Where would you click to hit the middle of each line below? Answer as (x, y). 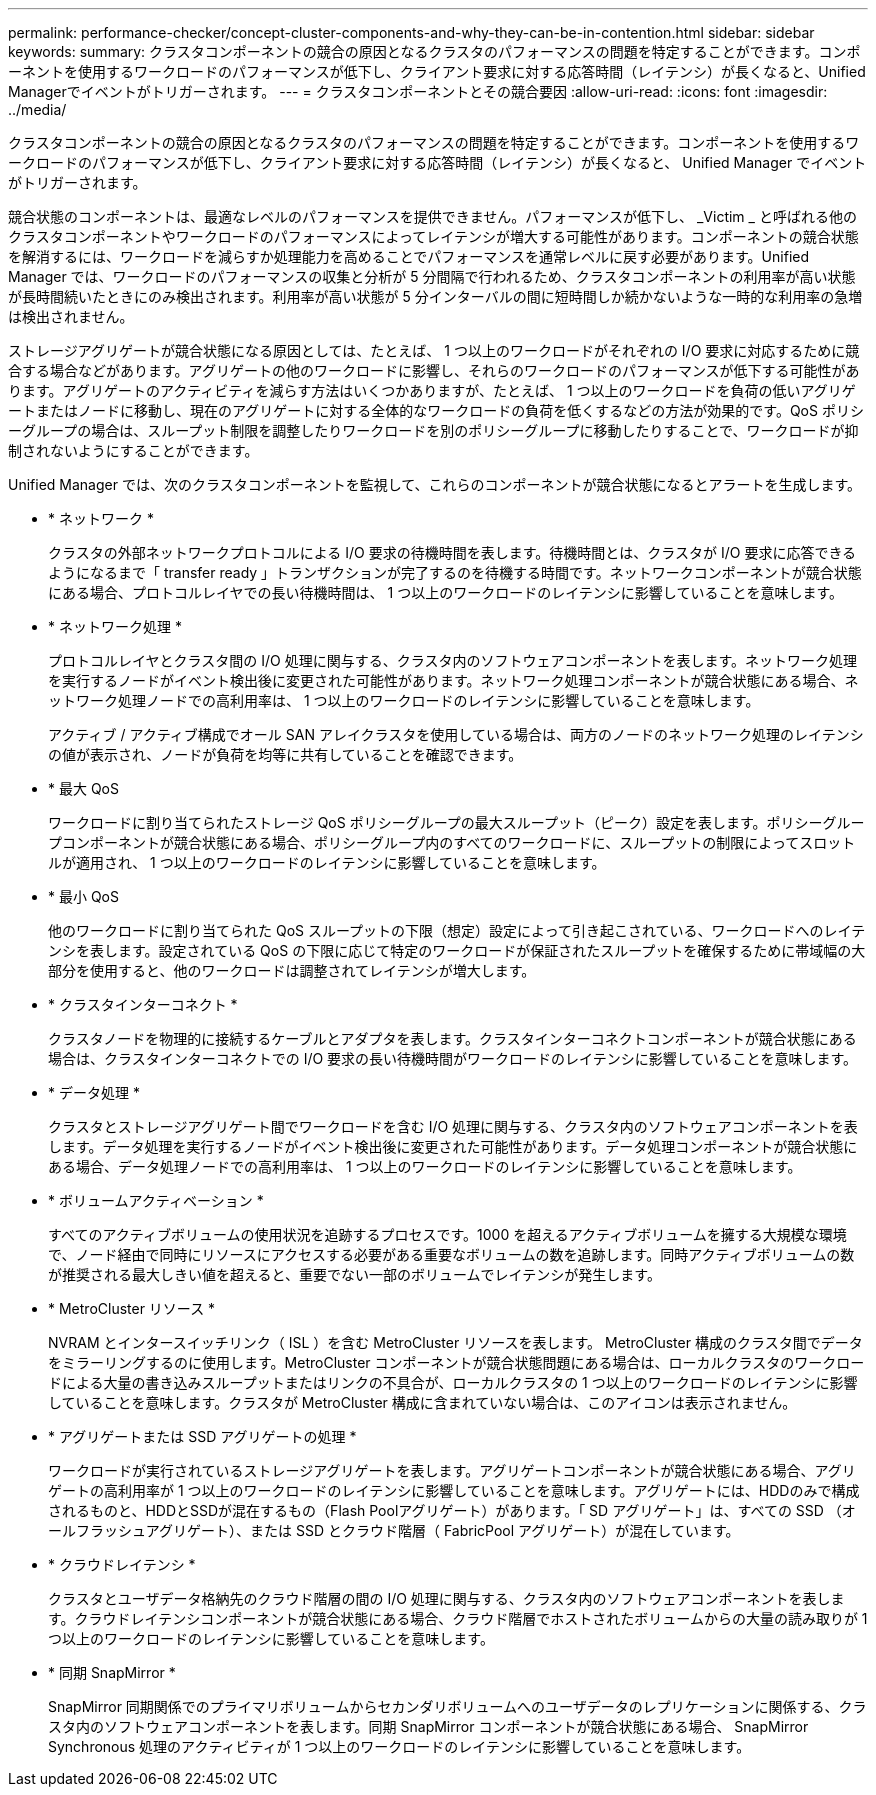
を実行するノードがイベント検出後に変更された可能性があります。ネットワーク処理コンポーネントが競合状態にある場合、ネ (453, 680)
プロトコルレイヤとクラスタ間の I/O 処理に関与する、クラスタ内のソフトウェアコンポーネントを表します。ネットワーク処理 (453, 660)
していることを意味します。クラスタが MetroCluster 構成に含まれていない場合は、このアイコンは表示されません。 (422, 1402)
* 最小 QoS (83, 896)
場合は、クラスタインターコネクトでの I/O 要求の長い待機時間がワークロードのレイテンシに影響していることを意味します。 (453, 1058)
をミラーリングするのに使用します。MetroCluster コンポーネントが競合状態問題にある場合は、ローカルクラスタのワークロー (456, 1362)
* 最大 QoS (83, 788)
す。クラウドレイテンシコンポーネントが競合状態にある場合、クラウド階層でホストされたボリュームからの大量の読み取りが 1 (458, 1618)
